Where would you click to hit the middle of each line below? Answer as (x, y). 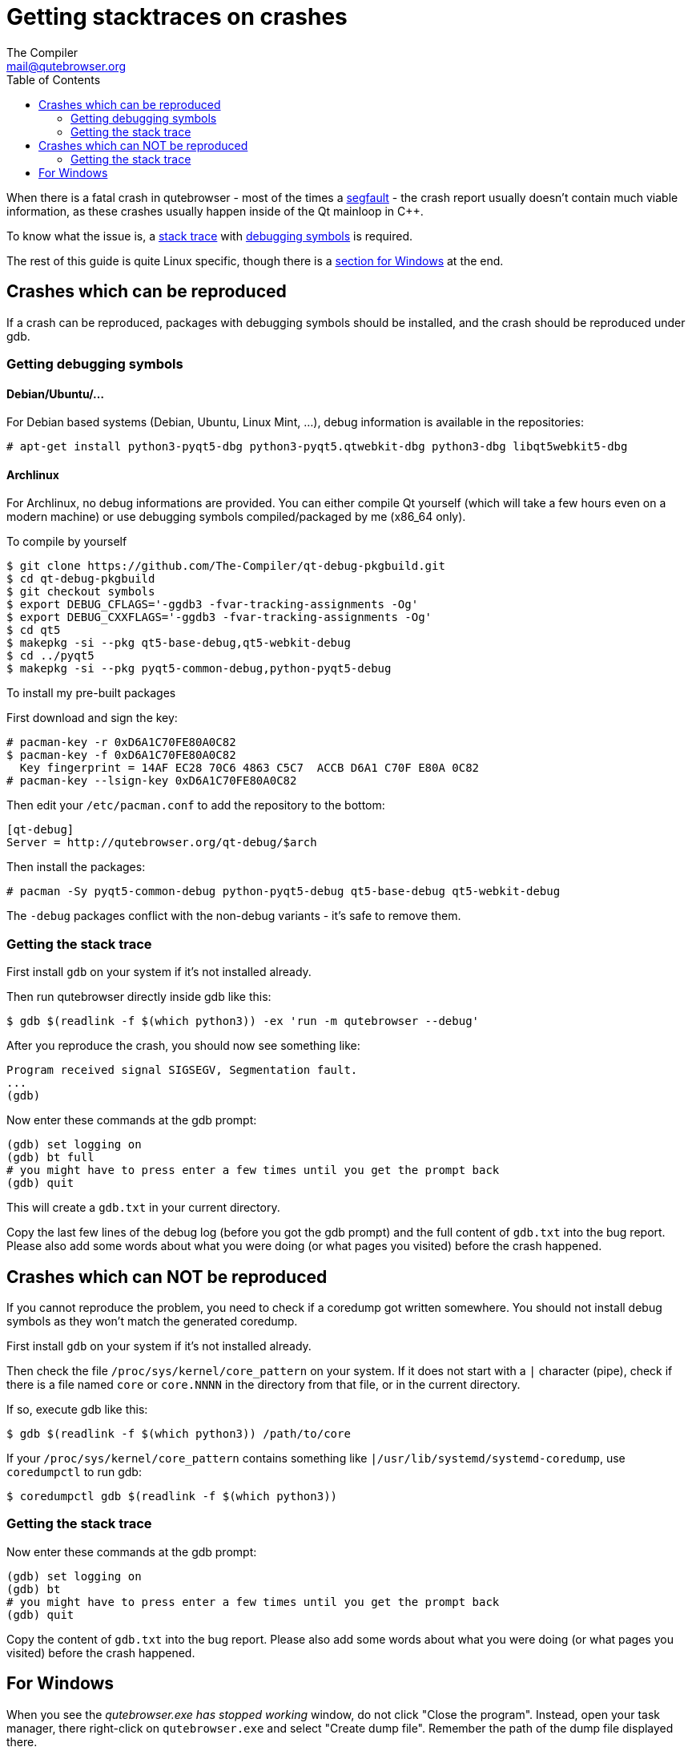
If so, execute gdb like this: (77, 1409)
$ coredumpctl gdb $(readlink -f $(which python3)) (172, 1496)
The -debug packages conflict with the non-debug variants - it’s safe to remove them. (234, 916)
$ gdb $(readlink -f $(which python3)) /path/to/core (179, 1434)
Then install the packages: (76, 867)
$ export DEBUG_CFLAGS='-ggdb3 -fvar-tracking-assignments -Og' (213, 605)
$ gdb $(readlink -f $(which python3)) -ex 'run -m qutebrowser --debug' (243, 1021)
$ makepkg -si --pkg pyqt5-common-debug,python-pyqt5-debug (199, 669)
